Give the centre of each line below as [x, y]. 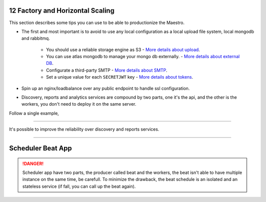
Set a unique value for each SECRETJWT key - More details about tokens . [120, 77]
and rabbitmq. [36, 38]
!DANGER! [33, 163]
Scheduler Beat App [41, 148]
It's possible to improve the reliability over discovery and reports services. [84, 129]
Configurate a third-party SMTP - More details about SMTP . [107, 70]
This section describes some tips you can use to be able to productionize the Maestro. [97, 23]
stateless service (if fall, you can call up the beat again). [79, 186]
